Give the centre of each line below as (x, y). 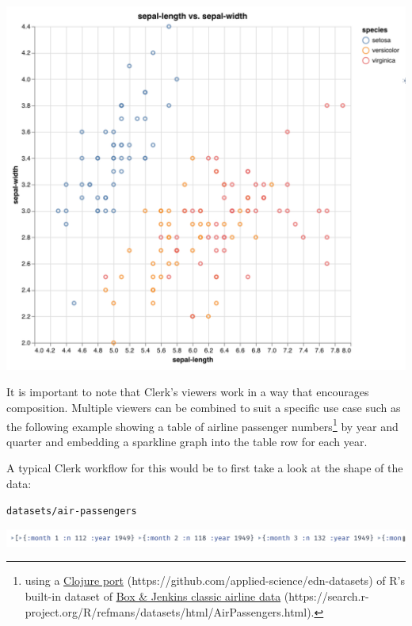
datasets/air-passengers (72, 511)
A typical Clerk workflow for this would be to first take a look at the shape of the (205, 468)
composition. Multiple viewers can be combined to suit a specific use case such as (204, 407)
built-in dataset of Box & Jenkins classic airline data (153, 595)
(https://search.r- (326, 595)
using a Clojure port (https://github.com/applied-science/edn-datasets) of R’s (215, 580)
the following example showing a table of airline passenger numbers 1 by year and (202, 425)
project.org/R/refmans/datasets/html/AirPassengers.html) (168, 611)
